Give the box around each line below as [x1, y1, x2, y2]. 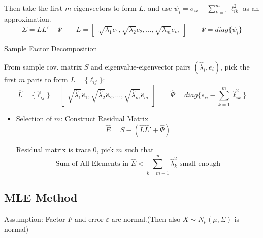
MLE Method [4, 190, 78, 206]
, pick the [220, 61, 250, 72]
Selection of [16, 113, 52, 124]
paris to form [27, 74, 68, 84]
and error [74, 213, 104, 224]
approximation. [4, 13, 51, 24]
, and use [143, 3, 172, 13]
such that [124, 144, 154, 155]
